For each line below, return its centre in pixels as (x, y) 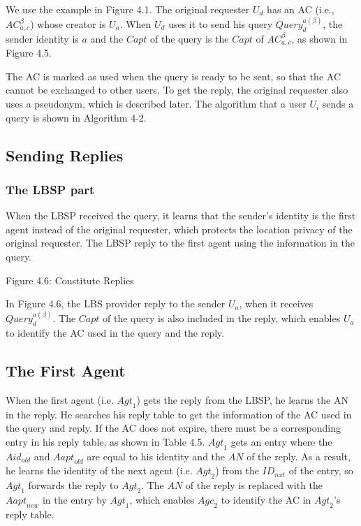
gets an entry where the (281, 441)
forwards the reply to (73, 485)
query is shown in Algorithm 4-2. (76, 117)
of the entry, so (321, 470)
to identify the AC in (266, 500)
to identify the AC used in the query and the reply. (115, 333)
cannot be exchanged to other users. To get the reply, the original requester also (177, 90)
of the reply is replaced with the (254, 485)
